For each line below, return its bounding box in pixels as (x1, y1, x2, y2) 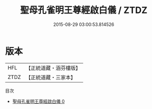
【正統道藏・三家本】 (25, 73, 76, 80)
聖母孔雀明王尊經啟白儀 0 (12, 98, 65, 104)
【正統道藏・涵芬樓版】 (25, 64, 81, 71)
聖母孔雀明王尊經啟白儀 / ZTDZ (19, 4, 148, 16)
